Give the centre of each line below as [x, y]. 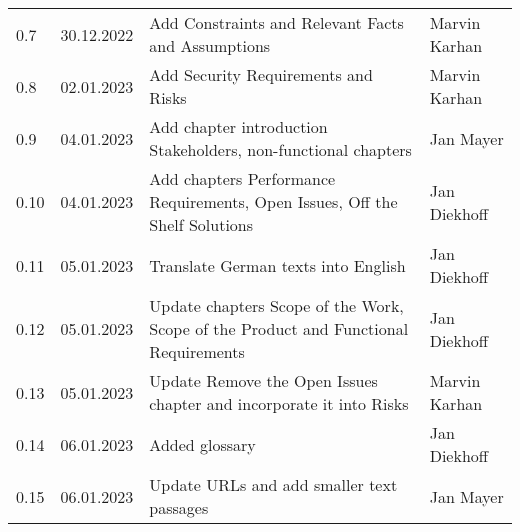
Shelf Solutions [201, 224]
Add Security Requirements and [261, 74]
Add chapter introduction [238, 126]
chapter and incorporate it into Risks [279, 403]
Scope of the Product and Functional [279, 328]
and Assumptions [210, 45]
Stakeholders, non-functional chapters [280, 149]
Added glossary [202, 444]
